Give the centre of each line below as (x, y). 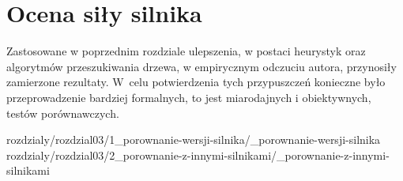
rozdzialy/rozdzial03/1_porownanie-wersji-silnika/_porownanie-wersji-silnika (194, 140)
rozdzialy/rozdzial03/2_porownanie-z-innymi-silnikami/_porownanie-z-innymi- (198, 155)
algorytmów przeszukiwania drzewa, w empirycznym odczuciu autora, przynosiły (201, 66)
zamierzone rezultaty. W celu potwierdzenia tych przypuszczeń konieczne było (196, 82)
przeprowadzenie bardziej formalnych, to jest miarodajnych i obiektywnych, (189, 97)
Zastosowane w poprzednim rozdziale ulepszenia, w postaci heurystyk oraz (186, 51)
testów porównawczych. (63, 113)
